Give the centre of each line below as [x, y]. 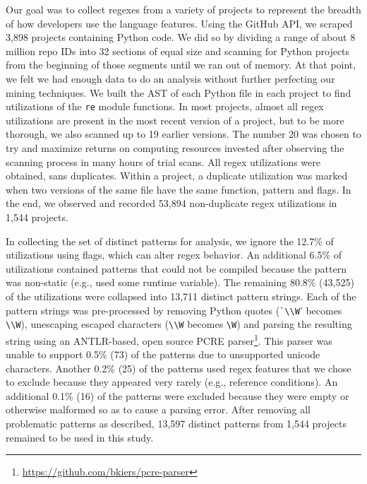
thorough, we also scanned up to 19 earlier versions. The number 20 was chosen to [183, 134]
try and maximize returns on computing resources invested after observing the [175, 148]
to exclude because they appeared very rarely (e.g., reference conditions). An [172, 382]
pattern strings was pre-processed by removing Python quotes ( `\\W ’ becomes [174, 310]
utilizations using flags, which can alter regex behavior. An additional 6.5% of [174, 255]
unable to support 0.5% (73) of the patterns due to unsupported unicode [163, 354]
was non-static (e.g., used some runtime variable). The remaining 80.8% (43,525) [180, 282]
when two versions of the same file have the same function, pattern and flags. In [179, 189]
